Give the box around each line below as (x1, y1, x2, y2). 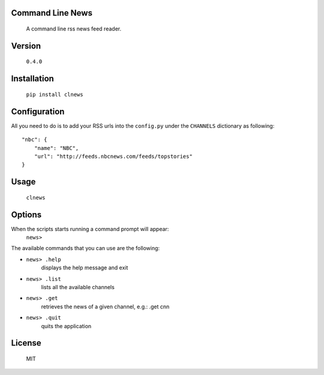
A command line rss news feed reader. (26, 25, 122, 32)
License (11, 338, 41, 348)
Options (11, 209, 42, 220)
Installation (11, 74, 54, 84)
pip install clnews (26, 91, 83, 98)
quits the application (41, 322, 92, 329)
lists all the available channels (41, 283, 115, 290)
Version (11, 41, 41, 51)
